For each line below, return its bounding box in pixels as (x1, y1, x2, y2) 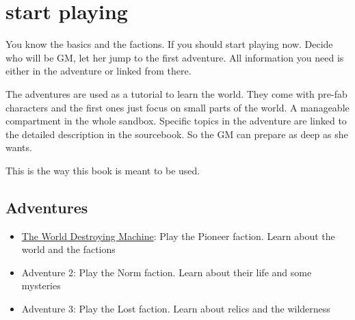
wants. (5, 140, 32, 155)
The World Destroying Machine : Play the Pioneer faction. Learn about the (21, 228, 335, 243)
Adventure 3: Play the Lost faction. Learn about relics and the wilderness (21, 302, 330, 316)
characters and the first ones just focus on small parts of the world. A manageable (5, 100, 350, 114)
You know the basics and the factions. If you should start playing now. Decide (5, 37, 333, 51)
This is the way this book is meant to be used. (5, 163, 200, 177)
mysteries (21, 278, 61, 293)
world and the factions (21, 242, 116, 256)
